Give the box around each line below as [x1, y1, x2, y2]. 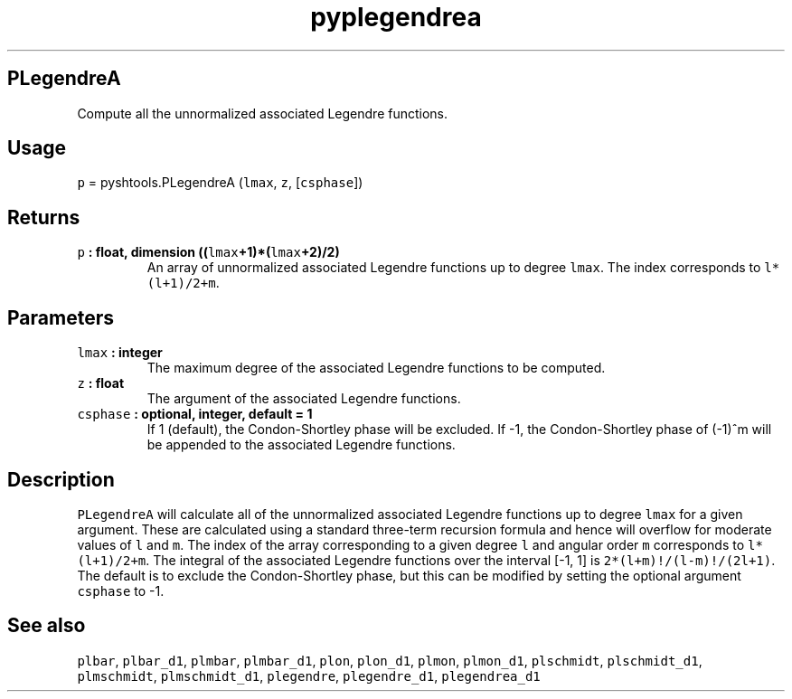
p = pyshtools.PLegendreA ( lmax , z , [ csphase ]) [77, 175, 363, 191]
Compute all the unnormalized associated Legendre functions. [77, 105, 448, 121]
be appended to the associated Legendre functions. [146, 437, 456, 453]
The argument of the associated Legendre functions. [146, 391, 461, 407]
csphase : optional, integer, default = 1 [77, 406, 313, 422]
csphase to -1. [77, 582, 165, 599]
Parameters [7, 306, 114, 329]
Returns [7, 205, 80, 229]
